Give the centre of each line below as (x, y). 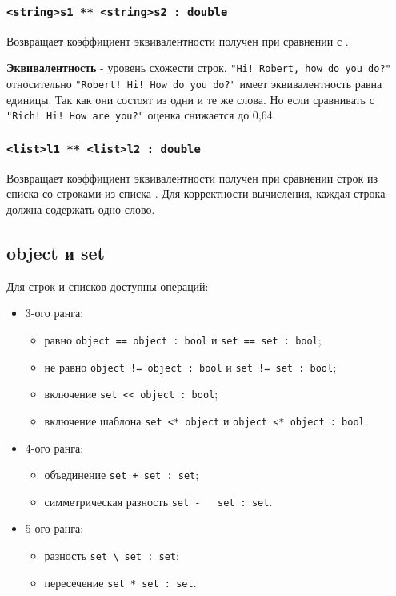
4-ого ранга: (54, 447)
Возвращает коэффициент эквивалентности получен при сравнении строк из (192, 177)
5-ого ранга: (54, 528)
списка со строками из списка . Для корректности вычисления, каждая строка (196, 193)
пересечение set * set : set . (120, 582)
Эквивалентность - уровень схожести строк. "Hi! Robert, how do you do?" (199, 68)
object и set (56, 252)
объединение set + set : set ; (122, 475)
